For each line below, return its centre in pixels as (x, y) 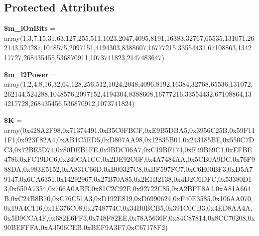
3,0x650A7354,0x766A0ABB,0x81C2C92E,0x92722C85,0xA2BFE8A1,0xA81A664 (128, 188)
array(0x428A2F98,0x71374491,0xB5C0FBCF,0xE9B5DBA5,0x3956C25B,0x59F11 (129, 130)
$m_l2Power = (30, 74)
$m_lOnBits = (30, 28)
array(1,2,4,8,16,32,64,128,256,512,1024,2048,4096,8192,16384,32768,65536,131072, (129, 84)
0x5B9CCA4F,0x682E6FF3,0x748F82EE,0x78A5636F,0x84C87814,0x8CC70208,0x (129, 217)
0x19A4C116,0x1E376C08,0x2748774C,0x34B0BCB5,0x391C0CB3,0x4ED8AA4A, (128, 208)
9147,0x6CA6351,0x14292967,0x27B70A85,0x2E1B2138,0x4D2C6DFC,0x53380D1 (128, 178)
